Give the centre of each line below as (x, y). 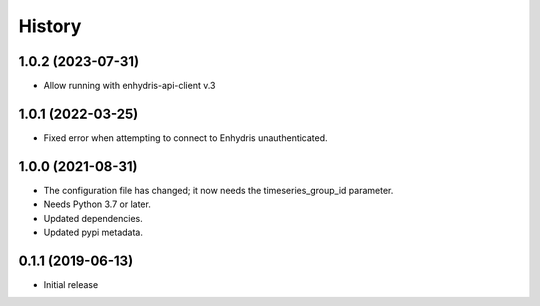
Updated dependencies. (93, 218)
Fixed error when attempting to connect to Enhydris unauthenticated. (186, 137)
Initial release (71, 284)
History (50, 26)
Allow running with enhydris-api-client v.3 (129, 86)
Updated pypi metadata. (93, 232)
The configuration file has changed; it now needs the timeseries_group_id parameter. (218, 190)
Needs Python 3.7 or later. (97, 204)
